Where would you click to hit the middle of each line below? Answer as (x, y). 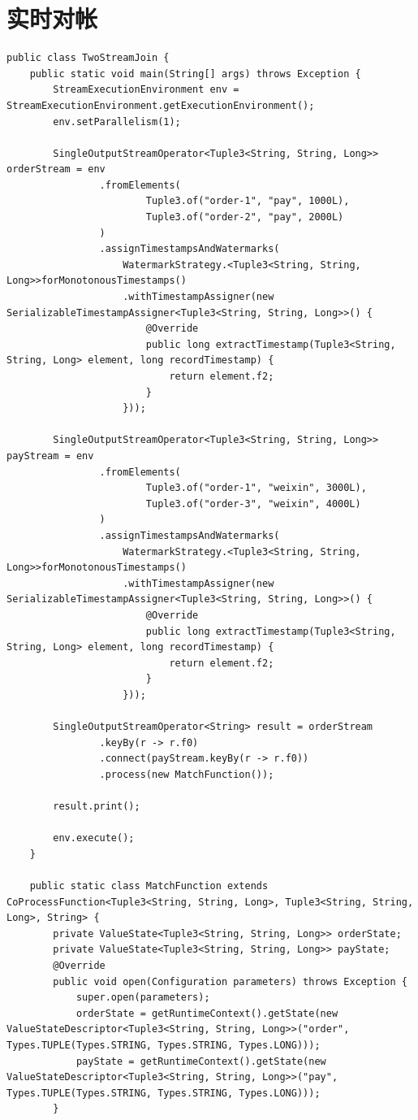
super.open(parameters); (143, 998)
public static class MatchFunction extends (149, 886)
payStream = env (50, 456)
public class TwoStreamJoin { (88, 58)
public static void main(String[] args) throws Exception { (195, 74)
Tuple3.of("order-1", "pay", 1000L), (248, 201)
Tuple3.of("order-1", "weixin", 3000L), (256, 488)
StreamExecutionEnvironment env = (146, 90)
